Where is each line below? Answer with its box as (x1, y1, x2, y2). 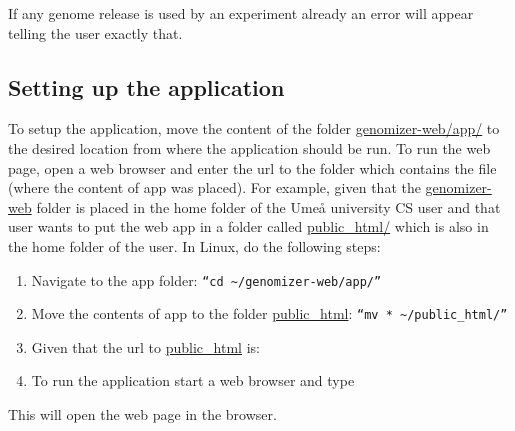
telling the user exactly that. (8, 22, 183, 43)
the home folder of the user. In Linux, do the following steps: (8, 235, 381, 256)
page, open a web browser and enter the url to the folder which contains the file (8, 157, 497, 178)
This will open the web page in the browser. (8, 404, 277, 425)
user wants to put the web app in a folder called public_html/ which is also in (8, 216, 489, 237)
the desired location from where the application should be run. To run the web (8, 137, 491, 158)
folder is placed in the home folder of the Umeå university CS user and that (36, 196, 501, 217)
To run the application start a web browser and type (31, 370, 355, 391)
